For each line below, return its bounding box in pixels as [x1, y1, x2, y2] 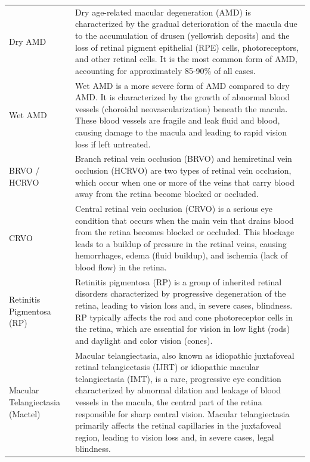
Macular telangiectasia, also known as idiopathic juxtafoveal [75, 349, 294, 361]
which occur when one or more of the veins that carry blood [75, 175, 295, 188]
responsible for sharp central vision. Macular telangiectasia [75, 407, 290, 420]
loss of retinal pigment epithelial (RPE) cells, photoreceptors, [75, 41, 299, 53]
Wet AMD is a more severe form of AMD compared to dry [75, 79, 290, 91]
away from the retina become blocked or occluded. [75, 187, 259, 200]
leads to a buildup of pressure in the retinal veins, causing [75, 237, 287, 250]
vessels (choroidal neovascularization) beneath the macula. [75, 102, 288, 115]
